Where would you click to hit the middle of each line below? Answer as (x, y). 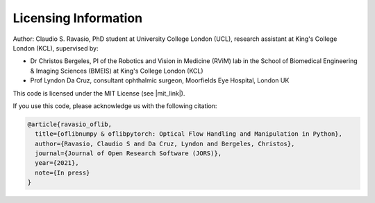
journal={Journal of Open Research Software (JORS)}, (128, 153)
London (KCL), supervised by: (56, 48)
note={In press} (62, 173)
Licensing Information (77, 18)
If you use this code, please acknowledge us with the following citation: (115, 106)
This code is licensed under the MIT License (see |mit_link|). (99, 93)
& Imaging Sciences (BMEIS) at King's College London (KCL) (117, 71)
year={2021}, (57, 163)
